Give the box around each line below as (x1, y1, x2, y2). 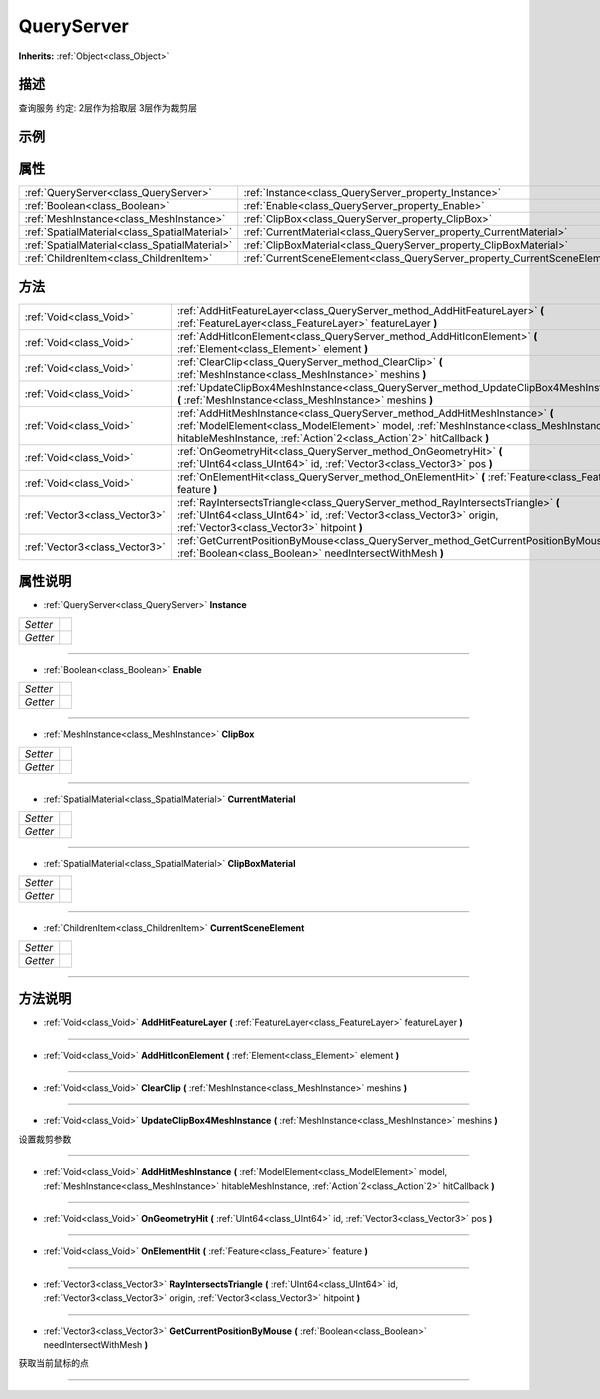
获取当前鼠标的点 (18, 1357, 89, 1369)
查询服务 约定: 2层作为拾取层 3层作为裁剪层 (18, 102, 198, 114)
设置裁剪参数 (18, 1133, 72, 1145)
